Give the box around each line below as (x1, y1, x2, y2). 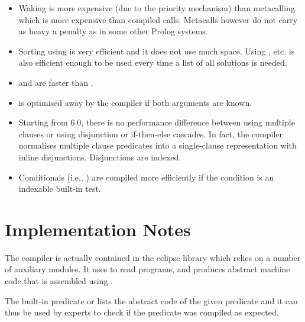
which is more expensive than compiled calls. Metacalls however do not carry (18, 13, 298, 25)
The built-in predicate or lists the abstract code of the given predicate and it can (5, 294, 298, 307)
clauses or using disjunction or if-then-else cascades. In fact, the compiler (18, 127, 283, 140)
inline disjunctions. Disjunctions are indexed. (18, 150, 181, 163)
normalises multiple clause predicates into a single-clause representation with (18, 139, 297, 152)
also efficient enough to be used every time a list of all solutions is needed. (18, 56, 287, 69)
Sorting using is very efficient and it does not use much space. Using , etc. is (18, 44, 295, 57)
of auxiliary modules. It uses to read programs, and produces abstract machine (5, 263, 290, 275)
